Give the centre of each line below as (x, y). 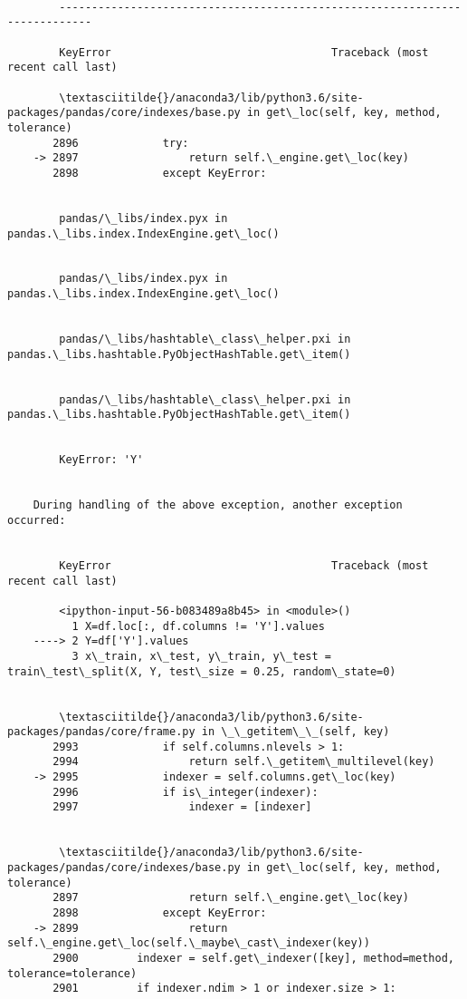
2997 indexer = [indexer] (182, 807)
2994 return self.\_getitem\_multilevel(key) (244, 762)
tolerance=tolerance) (72, 973)
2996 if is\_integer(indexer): (186, 792)
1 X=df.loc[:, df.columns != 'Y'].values (198, 626)
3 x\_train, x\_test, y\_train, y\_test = (201, 656)
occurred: (37, 520)
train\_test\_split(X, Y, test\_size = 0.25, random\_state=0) (202, 671)
